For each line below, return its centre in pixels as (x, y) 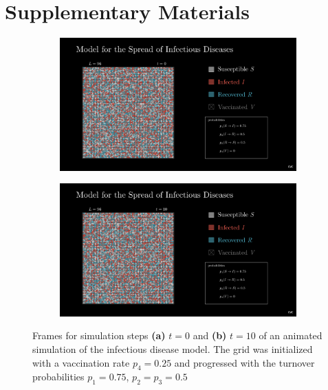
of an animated (291, 335)
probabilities (58, 377)
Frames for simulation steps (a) (99, 335)
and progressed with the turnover (244, 362)
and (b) (210, 335)
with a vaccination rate (81, 362)
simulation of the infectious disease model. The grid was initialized (173, 348)
